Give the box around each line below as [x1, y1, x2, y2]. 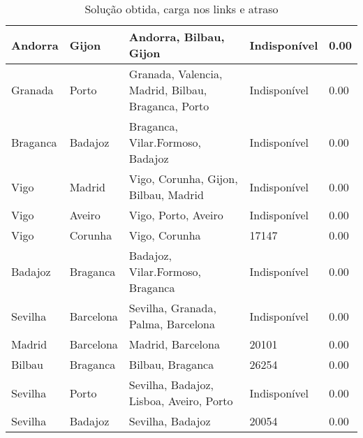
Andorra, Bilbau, [128, 29, 225, 45]
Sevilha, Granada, [128, 300, 216, 316]
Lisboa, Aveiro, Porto [128, 393, 233, 409]
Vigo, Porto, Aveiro [128, 207, 223, 223]
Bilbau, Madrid [128, 187, 204, 203]
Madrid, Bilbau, [128, 82, 207, 98]
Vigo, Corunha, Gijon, [128, 170, 238, 187]
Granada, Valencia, [128, 66, 223, 82]
